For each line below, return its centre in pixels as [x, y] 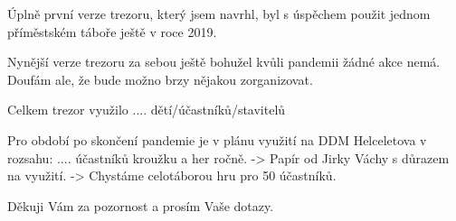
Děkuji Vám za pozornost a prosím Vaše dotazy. [141, 205]
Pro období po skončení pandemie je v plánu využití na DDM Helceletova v [217, 139]
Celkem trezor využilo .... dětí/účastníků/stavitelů [147, 110]
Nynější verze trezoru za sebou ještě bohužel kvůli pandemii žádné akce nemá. [224, 62]
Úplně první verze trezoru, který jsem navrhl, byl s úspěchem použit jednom [219, 14]
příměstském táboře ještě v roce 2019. [112, 31]
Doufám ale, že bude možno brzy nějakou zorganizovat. [160, 79]
